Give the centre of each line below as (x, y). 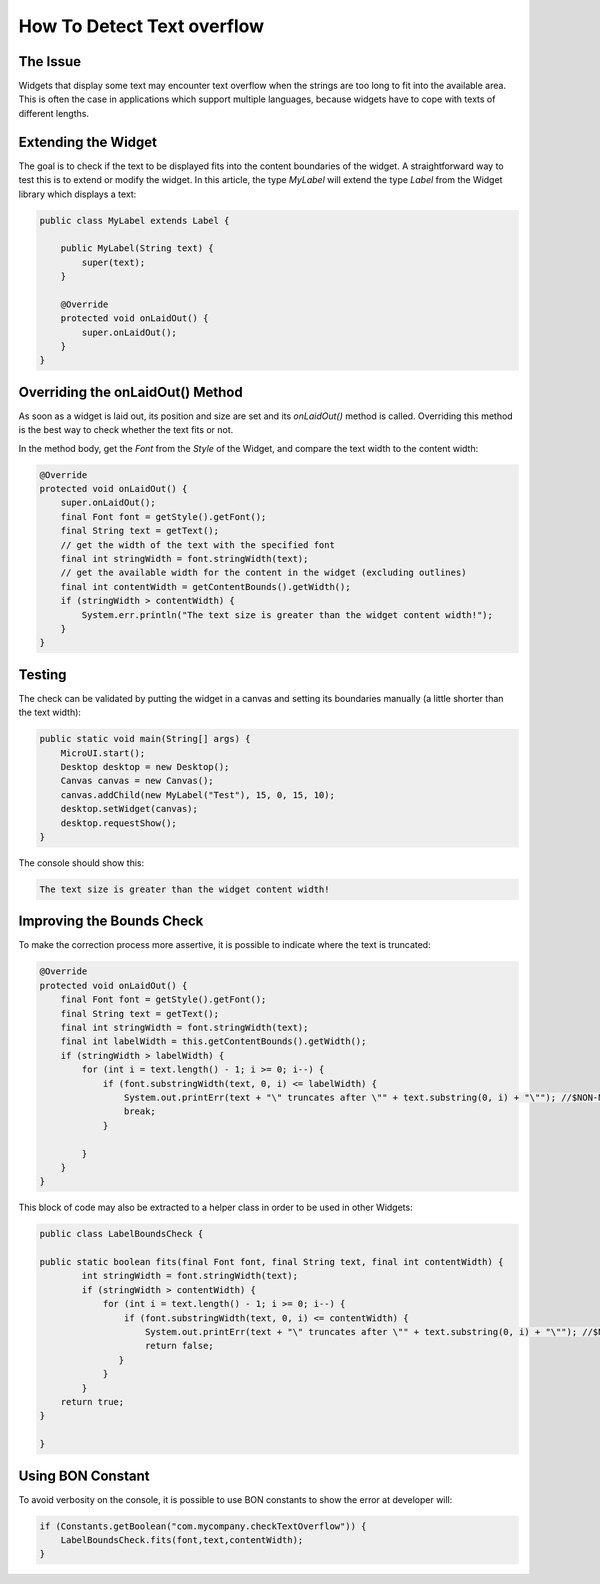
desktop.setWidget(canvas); (129, 809)
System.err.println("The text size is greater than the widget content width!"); (287, 614)
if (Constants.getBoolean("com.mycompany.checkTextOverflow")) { (203, 1526)
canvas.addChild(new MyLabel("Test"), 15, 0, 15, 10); (197, 794)
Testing (42, 674)
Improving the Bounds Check (111, 921)
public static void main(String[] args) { (145, 739)
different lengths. (54, 113)
